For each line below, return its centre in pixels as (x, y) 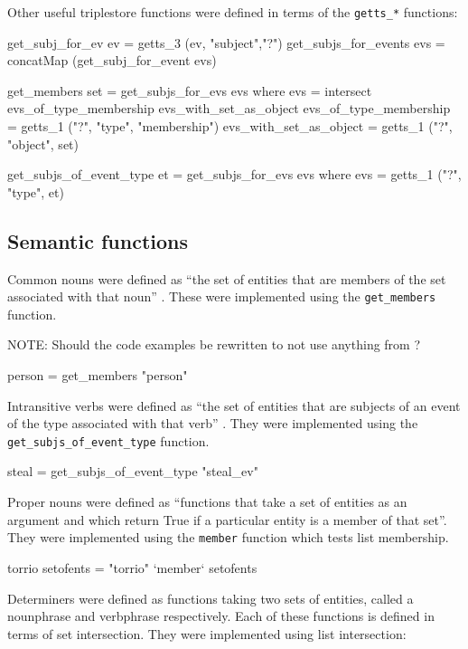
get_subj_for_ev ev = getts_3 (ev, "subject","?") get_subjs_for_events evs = (226, 42)
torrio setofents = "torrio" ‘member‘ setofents (132, 567)
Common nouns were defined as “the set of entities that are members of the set (227, 278)
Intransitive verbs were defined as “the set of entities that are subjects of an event (234, 405)
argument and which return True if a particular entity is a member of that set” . (227, 519)
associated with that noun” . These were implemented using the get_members (222, 296)
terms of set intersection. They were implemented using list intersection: (207, 633)
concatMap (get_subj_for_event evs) (112, 60)
